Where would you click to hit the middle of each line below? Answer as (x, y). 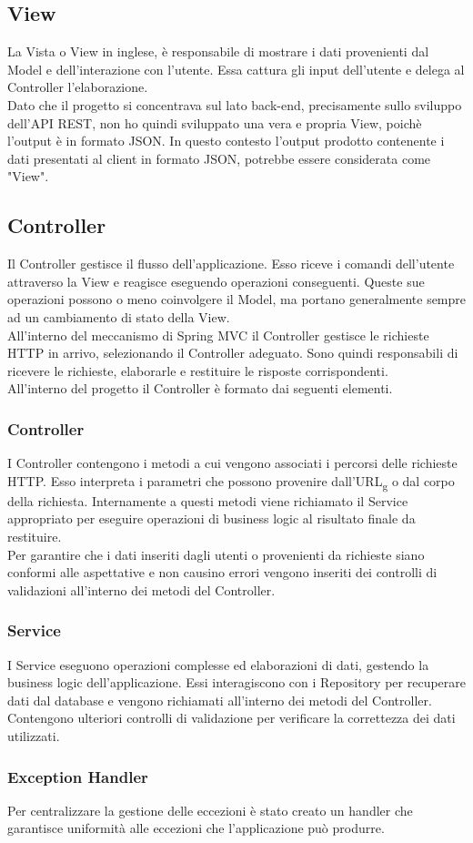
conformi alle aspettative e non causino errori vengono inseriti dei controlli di (222, 572)
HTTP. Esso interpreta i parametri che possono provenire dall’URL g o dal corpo (231, 482)
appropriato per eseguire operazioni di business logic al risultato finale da (211, 518)
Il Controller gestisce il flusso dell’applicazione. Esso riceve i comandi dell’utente (231, 264)
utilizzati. (34, 736)
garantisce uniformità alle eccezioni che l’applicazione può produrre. (196, 828)
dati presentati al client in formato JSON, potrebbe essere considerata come (219, 158)
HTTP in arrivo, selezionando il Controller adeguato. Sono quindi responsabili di (233, 353)
